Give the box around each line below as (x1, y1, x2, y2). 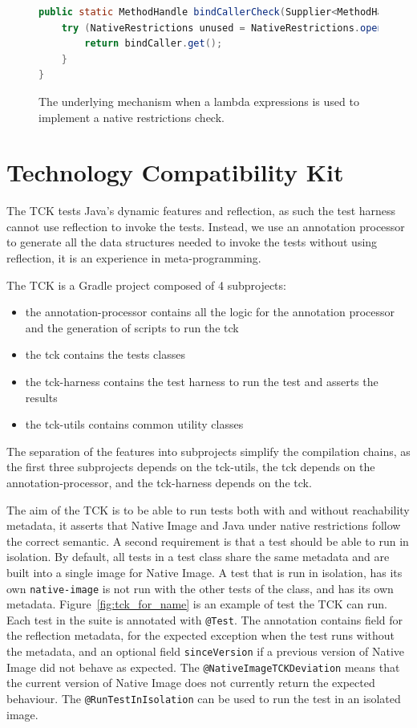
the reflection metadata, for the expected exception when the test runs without (6, 627, 395, 644)
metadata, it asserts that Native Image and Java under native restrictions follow (6, 517, 401, 534)
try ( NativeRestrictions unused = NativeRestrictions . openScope (61, 22, 412, 34)
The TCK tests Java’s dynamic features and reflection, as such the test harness (6, 202, 396, 219)
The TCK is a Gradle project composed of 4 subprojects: (6, 276, 286, 293)
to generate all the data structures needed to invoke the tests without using (6, 234, 378, 250)
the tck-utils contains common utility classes (25, 416, 244, 433)
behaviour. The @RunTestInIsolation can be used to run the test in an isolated (6, 689, 401, 706)
